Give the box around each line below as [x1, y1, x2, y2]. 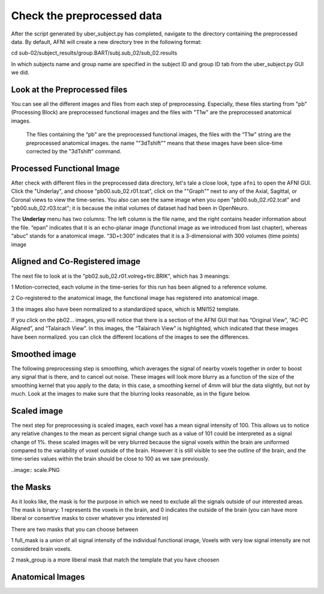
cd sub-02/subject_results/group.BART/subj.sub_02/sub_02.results [11, 49, 178, 57]
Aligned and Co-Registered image [11, 256, 141, 267]
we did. [11, 69, 29, 76]
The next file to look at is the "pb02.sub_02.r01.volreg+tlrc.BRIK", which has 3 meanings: [11, 272, 230, 280]
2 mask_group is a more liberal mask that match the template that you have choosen [11, 556, 220, 563]
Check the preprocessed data [11, 9, 162, 22]
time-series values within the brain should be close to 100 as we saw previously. [11, 455, 210, 462]
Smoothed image [11, 349, 77, 359]
